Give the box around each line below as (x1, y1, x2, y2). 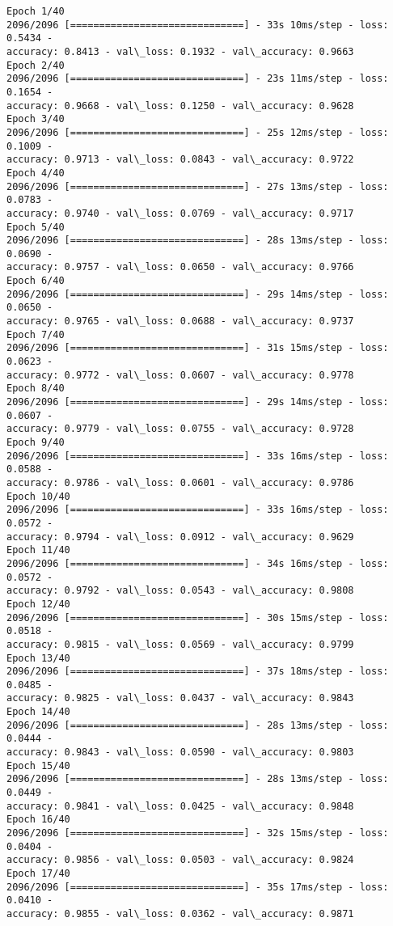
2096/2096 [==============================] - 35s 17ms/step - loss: (6, 881, 389, 893)
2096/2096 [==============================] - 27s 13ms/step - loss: (6, 180, 389, 192)
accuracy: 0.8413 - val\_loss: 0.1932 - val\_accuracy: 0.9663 (6, 45, 354, 57)
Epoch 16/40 (6, 814, 70, 826)
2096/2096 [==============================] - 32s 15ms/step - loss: (6, 827, 389, 839)
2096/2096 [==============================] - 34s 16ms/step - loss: (6, 557, 389, 569)
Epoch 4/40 (6, 167, 65, 179)
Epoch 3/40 (6, 113, 65, 125)
